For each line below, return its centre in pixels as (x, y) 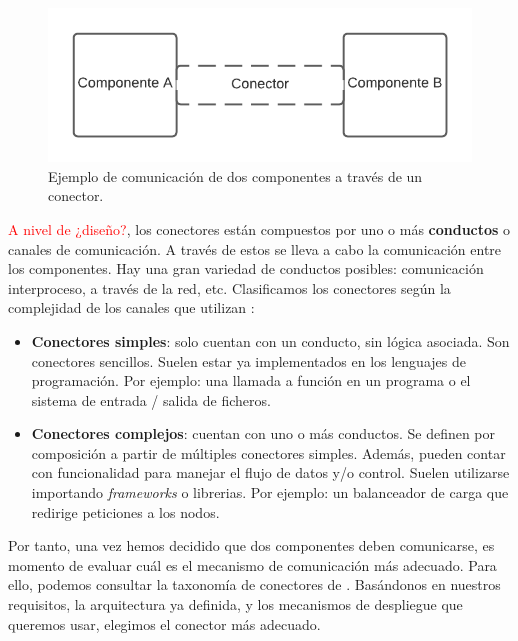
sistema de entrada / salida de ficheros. (151, 399)
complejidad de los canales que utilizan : (131, 307)
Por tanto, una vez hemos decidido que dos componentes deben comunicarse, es (251, 545)
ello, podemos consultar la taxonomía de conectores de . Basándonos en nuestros (254, 584)
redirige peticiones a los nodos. (125, 511)
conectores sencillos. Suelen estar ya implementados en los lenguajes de (248, 360)
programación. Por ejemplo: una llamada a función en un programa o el (251, 380)
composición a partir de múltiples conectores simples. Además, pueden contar (268, 452)
